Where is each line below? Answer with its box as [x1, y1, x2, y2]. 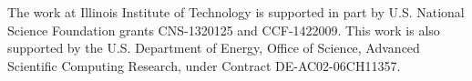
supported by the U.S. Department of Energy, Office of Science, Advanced [7, 38, 420, 57]
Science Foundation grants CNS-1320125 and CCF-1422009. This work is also [7, 20, 440, 39]
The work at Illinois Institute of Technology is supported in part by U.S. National [7, 3, 465, 21]
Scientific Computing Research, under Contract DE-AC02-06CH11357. [7, 56, 401, 75]
